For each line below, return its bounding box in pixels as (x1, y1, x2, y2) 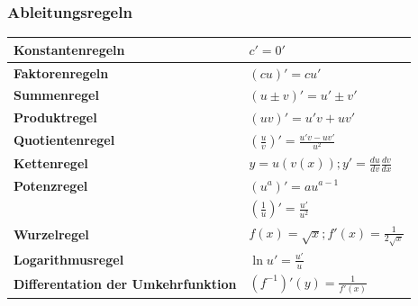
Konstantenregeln (14, 40, 125, 58)
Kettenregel (14, 153, 88, 172)
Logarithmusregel (14, 249, 124, 268)
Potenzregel (14, 175, 88, 194)
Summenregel (14, 85, 99, 104)
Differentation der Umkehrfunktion (14, 274, 237, 292)
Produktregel (14, 108, 97, 127)
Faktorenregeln (14, 63, 109, 82)
